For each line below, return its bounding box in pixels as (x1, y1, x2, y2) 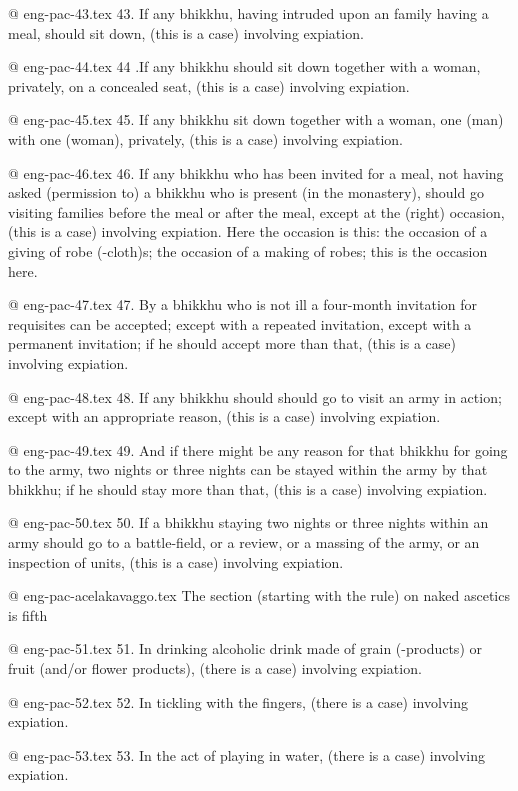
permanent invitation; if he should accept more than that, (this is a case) (8, 333, 456, 354)
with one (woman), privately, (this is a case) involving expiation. (8, 128, 404, 149)
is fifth (8, 604, 48, 625)
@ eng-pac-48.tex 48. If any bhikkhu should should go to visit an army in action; (8, 386, 502, 407)
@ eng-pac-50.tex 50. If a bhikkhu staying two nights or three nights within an (8, 512, 489, 533)
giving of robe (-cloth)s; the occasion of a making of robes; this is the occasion (8, 240, 488, 261)
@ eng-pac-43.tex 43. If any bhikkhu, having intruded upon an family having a (8, 3, 489, 23)
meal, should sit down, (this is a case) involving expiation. (8, 22, 364, 43)
